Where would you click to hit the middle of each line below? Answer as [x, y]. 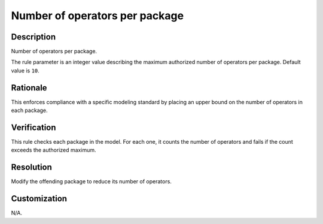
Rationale [29, 88]
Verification [33, 127]
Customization [39, 199]
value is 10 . [25, 70]
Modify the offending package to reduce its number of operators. [91, 181]
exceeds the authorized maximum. [54, 150]
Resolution [31, 167]
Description [33, 37]
